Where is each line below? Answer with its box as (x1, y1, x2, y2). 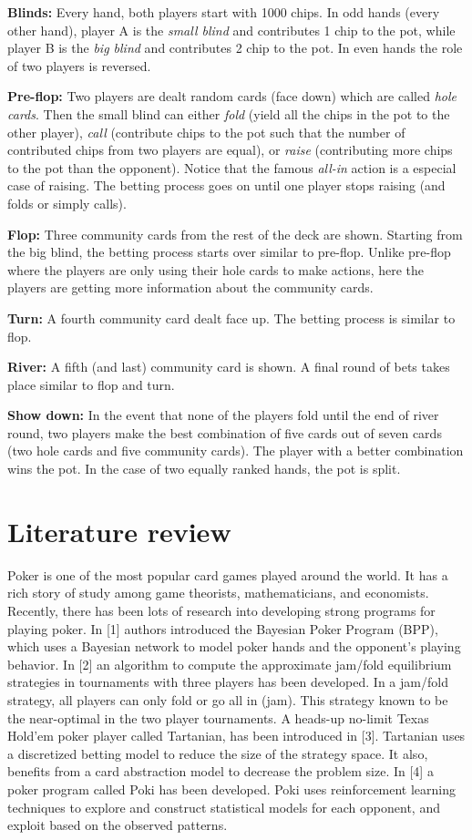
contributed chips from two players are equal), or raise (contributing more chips (7, 140, 453, 159)
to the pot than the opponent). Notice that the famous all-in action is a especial (7, 158, 457, 177)
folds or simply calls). (7, 193, 127, 212)
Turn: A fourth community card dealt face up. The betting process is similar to (7, 308, 456, 327)
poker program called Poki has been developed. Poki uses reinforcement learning (7, 779, 457, 798)
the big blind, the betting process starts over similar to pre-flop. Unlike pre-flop (7, 242, 451, 261)
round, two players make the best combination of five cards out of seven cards (7, 423, 442, 442)
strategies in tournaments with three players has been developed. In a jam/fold (7, 672, 448, 691)
